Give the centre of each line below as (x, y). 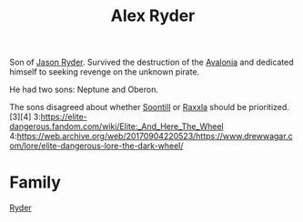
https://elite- (64, 117)
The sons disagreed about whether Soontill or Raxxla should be (128, 107)
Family (35, 182)
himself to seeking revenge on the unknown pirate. (105, 72)
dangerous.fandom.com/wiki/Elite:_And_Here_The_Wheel (117, 126)
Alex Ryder (153, 16)
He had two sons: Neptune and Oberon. (84, 90)
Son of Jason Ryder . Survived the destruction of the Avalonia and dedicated (151, 62)
